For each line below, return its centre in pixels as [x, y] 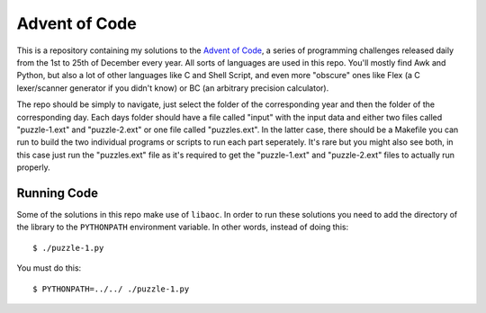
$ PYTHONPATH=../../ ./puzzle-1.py [111, 289]
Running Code [58, 193]
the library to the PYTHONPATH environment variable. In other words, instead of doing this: [183, 227]
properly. [33, 167]
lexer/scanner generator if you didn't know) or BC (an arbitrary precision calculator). [173, 88]
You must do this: [49, 268]
